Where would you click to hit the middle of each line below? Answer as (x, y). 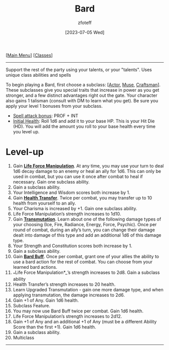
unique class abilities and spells (38, 75)
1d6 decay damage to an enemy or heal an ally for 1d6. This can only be (87, 171)
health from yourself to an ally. (44, 203)
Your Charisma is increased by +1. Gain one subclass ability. (75, 208)
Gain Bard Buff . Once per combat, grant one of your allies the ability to (86, 256)
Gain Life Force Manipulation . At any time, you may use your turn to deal (88, 165)
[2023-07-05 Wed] (85, 32)
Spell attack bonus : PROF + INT (46, 115)
